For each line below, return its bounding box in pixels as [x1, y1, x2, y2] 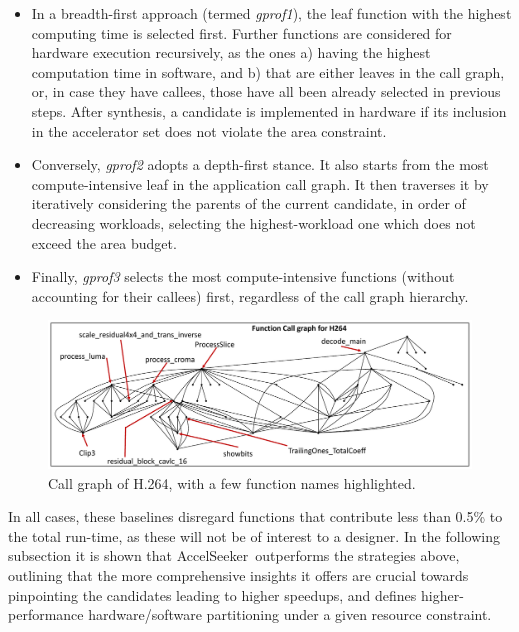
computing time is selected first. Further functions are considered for [31, 22, 452, 43]
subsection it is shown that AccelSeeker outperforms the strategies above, [8, 545, 460, 566]
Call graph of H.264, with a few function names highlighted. [48, 472, 416, 493]
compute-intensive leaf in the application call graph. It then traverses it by [31, 173, 489, 194]
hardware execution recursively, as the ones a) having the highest [31, 42, 431, 63]
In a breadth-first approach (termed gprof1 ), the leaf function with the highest [31, 3, 512, 23]
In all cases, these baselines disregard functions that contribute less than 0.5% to [8, 506, 503, 527]
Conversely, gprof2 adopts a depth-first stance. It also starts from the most [31, 154, 489, 175]
